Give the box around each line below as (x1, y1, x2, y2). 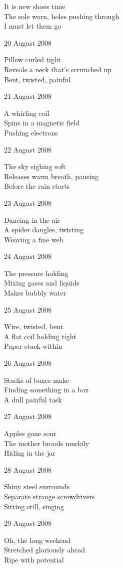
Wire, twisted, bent (4, 321, 63, 332)
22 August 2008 (4, 144, 51, 155)
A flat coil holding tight (4, 331, 76, 341)
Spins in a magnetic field (4, 117, 79, 128)
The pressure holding (4, 267, 68, 278)
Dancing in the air (4, 214, 60, 225)
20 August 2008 (4, 37, 51, 48)
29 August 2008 (4, 518, 51, 528)
